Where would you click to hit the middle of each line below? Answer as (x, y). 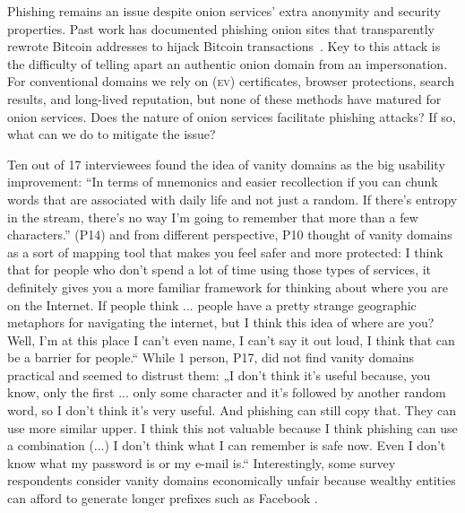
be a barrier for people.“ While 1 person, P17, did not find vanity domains (211, 357)
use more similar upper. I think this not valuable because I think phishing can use (232, 427)
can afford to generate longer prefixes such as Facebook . (163, 498)
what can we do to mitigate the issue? (112, 134)
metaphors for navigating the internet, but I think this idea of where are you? (221, 322)
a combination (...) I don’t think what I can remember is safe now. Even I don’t (227, 445)
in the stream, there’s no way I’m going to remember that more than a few (213, 217)
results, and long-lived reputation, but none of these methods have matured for (224, 98)
